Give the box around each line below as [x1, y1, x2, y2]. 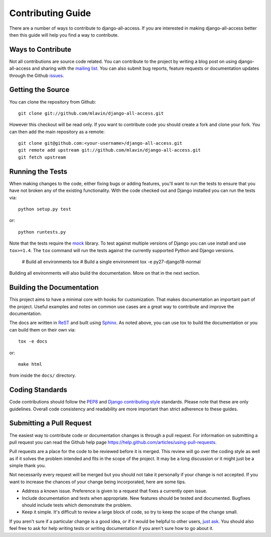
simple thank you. [9, 463, 46, 469]
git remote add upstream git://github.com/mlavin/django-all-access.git [18, 147, 201, 153]
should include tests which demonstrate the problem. [22, 502, 132, 508]
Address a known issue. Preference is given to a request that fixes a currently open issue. [22, 488, 208, 494]
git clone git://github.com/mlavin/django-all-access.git [18, 111, 164, 116]
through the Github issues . [9, 72, 64, 78]
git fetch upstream [18, 154, 66, 160]
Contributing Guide [9, 8, 91, 19]
